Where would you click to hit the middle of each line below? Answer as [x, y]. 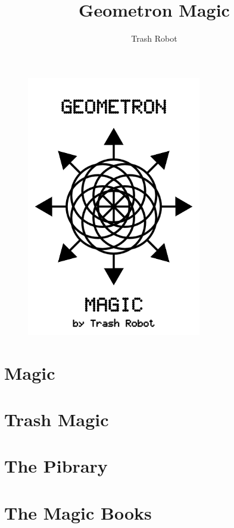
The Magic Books [78, 512]
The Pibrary [56, 466]
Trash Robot [154, 38]
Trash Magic [57, 419]
